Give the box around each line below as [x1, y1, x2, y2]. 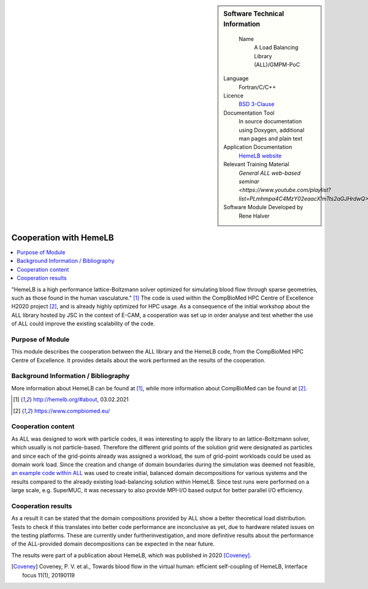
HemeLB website [239, 152, 282, 159]
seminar [239, 178, 260, 185]
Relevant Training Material [223, 161, 289, 168]
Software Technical [223, 10, 285, 18]
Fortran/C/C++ [239, 83, 276, 91]
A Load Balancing [254, 44, 299, 51]
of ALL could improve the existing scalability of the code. [11, 320, 156, 327]
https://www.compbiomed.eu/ [34, 407, 110, 414]
